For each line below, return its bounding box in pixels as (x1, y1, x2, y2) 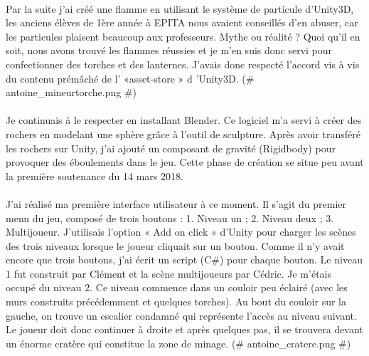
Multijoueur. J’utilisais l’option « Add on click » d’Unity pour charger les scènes (6, 224, 356, 239)
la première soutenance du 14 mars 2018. (6, 168, 183, 183)
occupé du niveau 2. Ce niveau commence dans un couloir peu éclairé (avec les (6, 280, 348, 295)
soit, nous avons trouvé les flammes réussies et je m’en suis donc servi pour (6, 43, 333, 58)
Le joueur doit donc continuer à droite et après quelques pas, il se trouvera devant (6, 322, 363, 337)
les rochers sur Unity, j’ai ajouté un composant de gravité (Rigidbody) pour (6, 140, 336, 155)
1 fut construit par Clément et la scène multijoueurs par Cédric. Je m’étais (6, 266, 331, 281)
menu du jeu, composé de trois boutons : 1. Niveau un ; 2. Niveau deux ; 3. (6, 210, 334, 225)
